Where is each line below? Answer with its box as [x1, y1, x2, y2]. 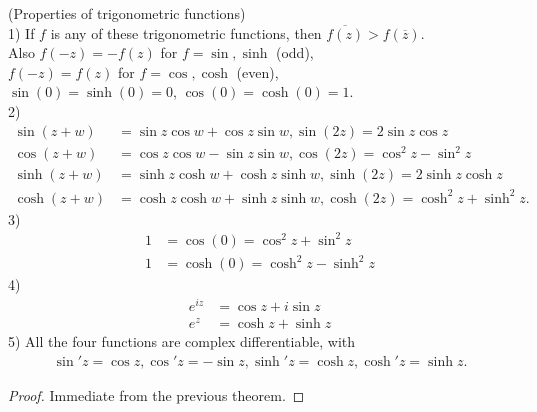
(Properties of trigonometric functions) [8, 3, 246, 23]
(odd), [275, 42, 314, 63]
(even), [236, 61, 279, 82]
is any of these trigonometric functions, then [50, 22, 322, 43]
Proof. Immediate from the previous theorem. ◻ [8, 384, 305, 405]
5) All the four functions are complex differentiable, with [8, 331, 356, 352]
